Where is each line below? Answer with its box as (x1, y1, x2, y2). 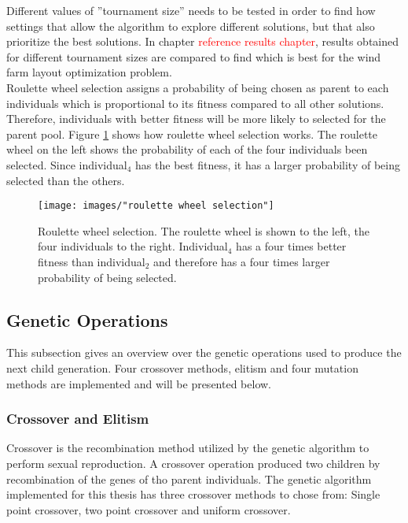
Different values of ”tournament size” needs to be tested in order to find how (6, 2, 376, 18)
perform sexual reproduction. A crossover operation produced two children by (6, 454, 380, 471)
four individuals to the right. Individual (38, 238, 228, 254)
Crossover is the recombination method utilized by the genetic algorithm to (6, 440, 369, 456)
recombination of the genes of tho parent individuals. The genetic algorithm (6, 470, 372, 487)
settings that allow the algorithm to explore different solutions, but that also (6, 17, 375, 34)
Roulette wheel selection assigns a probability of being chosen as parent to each (6, 79, 389, 95)
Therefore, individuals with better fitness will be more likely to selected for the (6, 110, 386, 127)
